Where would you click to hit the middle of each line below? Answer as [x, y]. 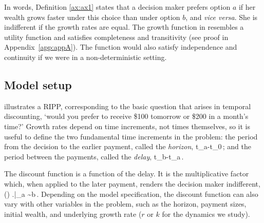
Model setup [38, 84]
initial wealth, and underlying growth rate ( [73, 214]
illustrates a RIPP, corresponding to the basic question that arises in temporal [128, 106]
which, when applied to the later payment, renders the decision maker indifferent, [132, 183]
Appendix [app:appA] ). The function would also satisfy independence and [121, 47]
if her [247, 7]
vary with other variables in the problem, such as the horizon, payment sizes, [125, 204]
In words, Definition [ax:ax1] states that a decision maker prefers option [117, 7]
